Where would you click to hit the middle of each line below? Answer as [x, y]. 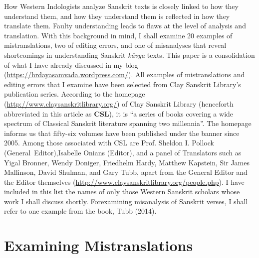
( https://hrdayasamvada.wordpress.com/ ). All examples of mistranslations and [125, 74]
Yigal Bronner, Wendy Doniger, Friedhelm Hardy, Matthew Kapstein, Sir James [127, 162]
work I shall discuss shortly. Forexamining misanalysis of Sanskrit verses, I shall [126, 201]
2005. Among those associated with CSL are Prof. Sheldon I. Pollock [109, 143]
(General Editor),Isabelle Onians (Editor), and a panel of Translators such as [123, 152]
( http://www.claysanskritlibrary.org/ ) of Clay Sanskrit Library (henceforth [119, 103]
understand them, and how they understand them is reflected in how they [117, 16]
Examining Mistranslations [99, 245]
